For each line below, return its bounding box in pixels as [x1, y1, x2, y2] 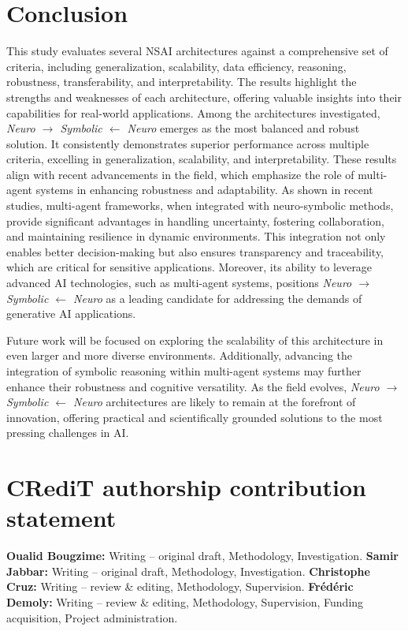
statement [6, 502, 117, 534]
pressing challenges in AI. [6, 424, 129, 441]
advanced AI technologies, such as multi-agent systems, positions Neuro [6, 274, 352, 291]
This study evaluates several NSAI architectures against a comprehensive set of [6, 43, 388, 59]
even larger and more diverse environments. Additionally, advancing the [6, 347, 353, 364]
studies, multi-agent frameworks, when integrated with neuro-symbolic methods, [6, 197, 394, 214]
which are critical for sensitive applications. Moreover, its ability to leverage [6, 259, 373, 275]
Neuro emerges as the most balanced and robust [127, 120, 360, 136]
